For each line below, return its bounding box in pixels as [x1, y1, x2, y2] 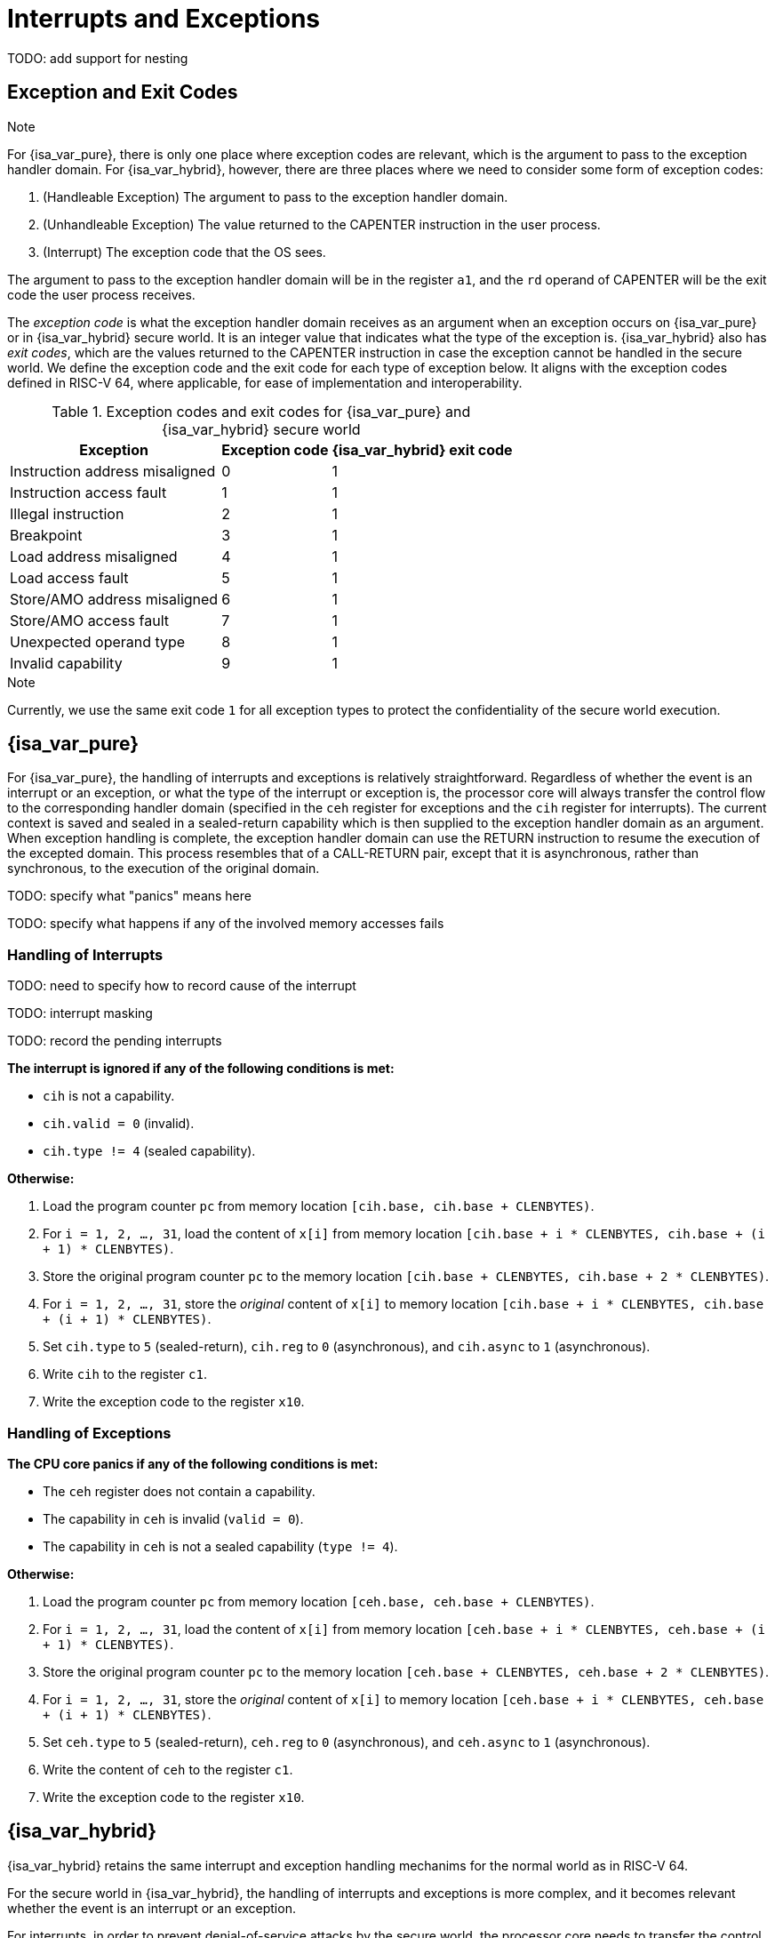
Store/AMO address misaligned [10, 589, 219, 608]
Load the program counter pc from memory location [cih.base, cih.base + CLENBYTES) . [43, 1198, 595, 1214]
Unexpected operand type [10, 632, 186, 651]
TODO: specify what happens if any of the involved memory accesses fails [7, 916, 444, 932]
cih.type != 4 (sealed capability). [43, 1143, 256, 1159]
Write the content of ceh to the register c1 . [43, 1761, 293, 1777]
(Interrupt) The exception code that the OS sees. [43, 244, 326, 260]
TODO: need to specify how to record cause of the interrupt [7, 978, 356, 994]
